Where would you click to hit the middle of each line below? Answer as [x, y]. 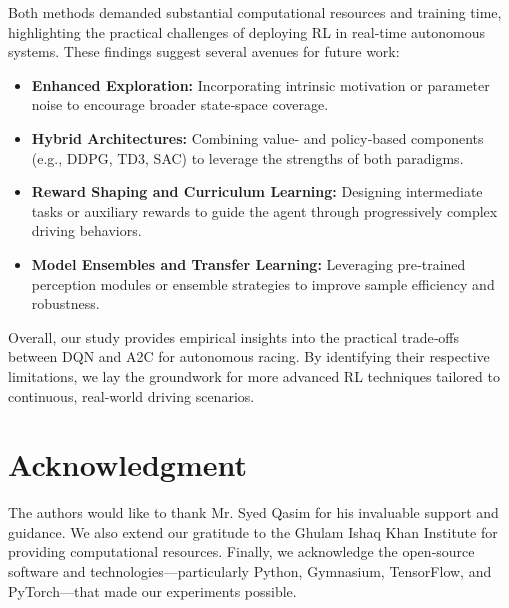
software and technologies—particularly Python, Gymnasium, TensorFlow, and [250, 571]
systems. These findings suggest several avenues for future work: [204, 51]
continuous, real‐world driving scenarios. [131, 395]
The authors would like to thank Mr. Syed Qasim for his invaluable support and [253, 512]
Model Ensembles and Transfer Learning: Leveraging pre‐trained [248, 263]
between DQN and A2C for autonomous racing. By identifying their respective [249, 356]
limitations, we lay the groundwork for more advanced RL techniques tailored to [254, 375]
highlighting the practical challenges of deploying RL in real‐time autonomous [247, 31]
